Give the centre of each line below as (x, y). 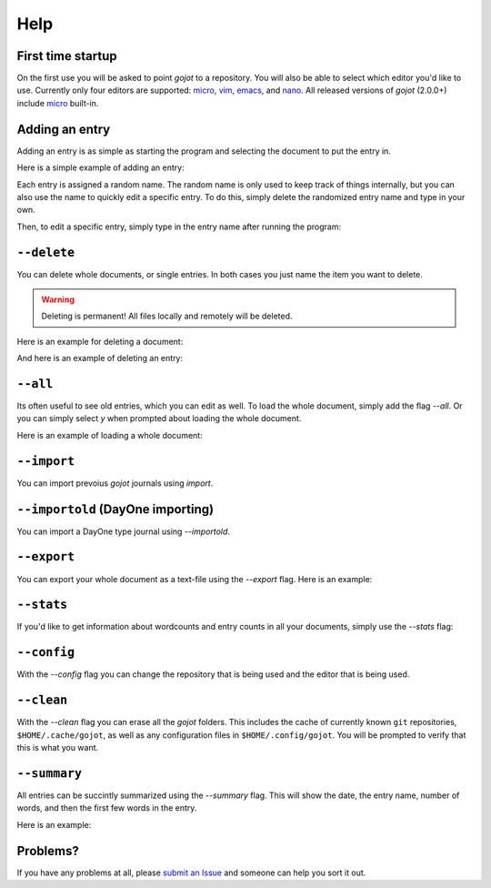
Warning (58, 299)
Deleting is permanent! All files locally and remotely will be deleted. (167, 316)
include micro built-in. (58, 103)
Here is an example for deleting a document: (100, 341)
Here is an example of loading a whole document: (110, 435)
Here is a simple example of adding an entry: (101, 167)
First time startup (67, 56)
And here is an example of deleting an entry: (100, 358)
